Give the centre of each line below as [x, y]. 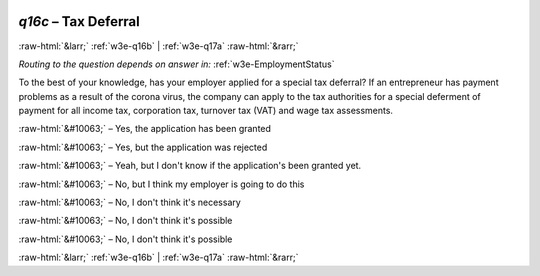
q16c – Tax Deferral [79, 21]
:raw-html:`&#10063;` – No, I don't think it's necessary [130, 202]
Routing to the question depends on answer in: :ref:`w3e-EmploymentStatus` [176, 64]
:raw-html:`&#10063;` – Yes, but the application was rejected [143, 147]
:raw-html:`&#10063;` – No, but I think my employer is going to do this [161, 184]
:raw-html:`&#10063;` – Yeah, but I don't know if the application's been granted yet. [190, 166]
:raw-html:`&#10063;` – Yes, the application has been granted [145, 129]
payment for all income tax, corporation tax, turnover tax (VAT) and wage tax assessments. [206, 111]
